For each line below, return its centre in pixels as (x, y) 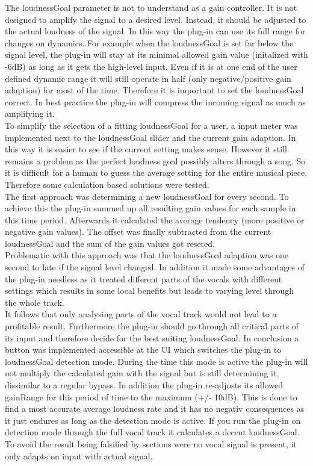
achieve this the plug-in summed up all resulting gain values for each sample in (150, 208)
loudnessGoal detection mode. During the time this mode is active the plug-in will (156, 361)
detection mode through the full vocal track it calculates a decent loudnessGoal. (152, 432)
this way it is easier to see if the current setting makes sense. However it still (146, 149)
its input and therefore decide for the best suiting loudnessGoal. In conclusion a (152, 337)
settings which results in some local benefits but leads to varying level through (150, 290)
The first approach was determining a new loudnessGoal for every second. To (147, 196)
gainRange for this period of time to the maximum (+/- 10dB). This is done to (151, 396)
